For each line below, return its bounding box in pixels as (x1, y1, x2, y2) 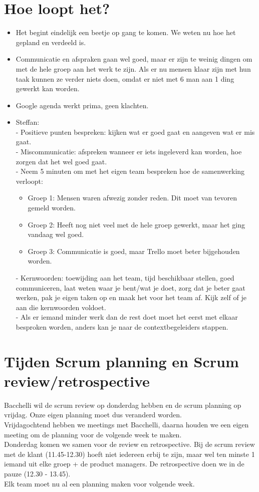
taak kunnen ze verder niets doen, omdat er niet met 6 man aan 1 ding (16, 73, 234, 84)
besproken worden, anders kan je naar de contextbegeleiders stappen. (16, 321, 228, 332)
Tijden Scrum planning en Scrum (4, 351, 239, 371)
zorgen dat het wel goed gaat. (16, 156, 107, 166)
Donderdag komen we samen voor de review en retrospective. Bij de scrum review (4, 439, 255, 449)
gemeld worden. (28, 202, 76, 213)
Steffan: (16, 117, 40, 127)
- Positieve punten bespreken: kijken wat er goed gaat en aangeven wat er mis (16, 126, 255, 137)
